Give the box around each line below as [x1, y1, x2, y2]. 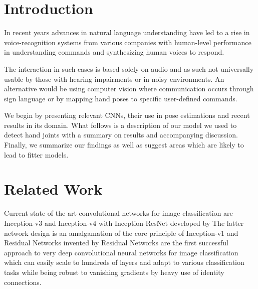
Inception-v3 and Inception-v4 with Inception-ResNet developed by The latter [4, 217, 244, 228]
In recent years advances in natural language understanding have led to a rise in [4, 27, 250, 38]
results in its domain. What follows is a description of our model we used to [4, 119, 237, 130]
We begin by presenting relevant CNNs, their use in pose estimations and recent [4, 110, 250, 120]
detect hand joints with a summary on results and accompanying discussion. [4, 129, 238, 140]
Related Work [4, 179, 103, 199]
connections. [4, 276, 42, 287]
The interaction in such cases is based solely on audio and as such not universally [4, 63, 254, 74]
